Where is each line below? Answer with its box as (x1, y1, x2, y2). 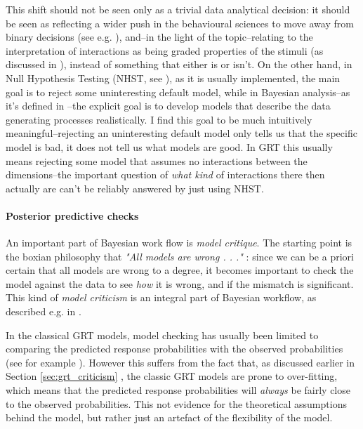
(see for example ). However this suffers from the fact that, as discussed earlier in (6, 355, 355, 369)
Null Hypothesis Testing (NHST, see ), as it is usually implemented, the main (6, 70, 341, 85)
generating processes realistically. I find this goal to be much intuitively (6, 112, 312, 126)
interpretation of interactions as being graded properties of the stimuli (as (6, 43, 324, 58)
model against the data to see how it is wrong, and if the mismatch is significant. (6, 276, 354, 291)
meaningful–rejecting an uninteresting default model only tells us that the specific (6, 126, 357, 140)
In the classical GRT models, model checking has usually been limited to (6, 327, 319, 342)
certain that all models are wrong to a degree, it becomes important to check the (6, 263, 354, 277)
